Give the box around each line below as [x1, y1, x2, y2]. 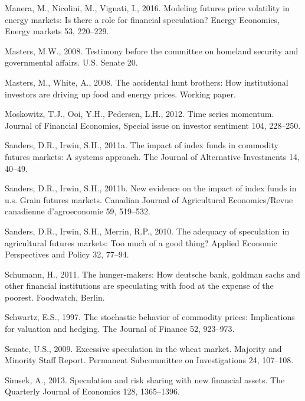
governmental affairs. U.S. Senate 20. [5, 56, 138, 69]
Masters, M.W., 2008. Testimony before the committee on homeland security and [5, 44, 299, 57]
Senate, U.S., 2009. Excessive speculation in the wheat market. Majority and [5, 342, 282, 354]
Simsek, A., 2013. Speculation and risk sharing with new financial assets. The [5, 373, 285, 386]
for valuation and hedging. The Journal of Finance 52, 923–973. [5, 322, 235, 335]
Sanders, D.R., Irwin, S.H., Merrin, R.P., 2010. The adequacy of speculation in [5, 224, 290, 237]
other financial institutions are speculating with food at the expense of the [5, 279, 274, 292]
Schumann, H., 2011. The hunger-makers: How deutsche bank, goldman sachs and [5, 268, 300, 280]
